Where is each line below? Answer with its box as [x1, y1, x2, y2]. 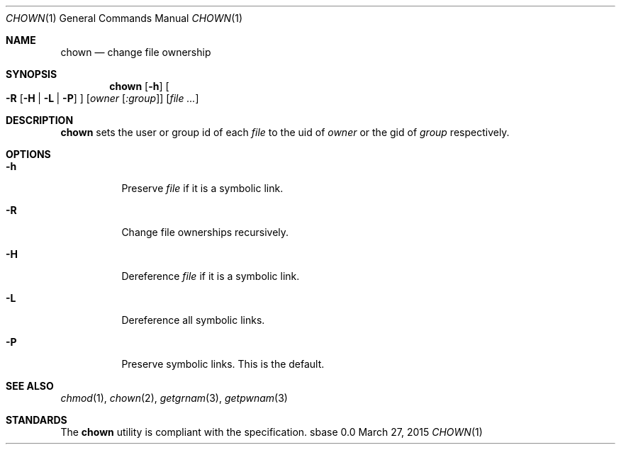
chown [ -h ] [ [109, 80, 169, 92]
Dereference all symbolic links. [121, 314, 265, 326]
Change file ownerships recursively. [121, 226, 289, 238]
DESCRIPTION [6, 114, 74, 126]
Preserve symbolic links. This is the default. [121, 358, 325, 370]
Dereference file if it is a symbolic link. [121, 270, 300, 282]
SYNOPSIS [6, 68, 57, 80]
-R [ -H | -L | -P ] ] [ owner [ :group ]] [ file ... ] [6, 92, 199, 104]
